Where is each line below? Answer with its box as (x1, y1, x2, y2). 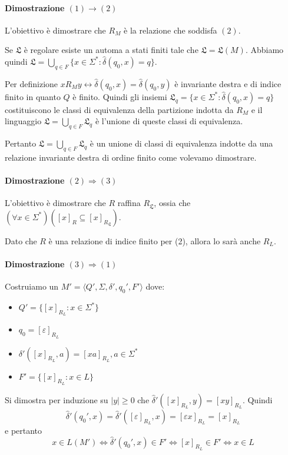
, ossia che (154, 197, 191, 209)
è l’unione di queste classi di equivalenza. (95, 115, 243, 127)
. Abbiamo (245, 44, 284, 56)
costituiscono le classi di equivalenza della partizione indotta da (5, 103, 234, 115)
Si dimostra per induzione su (5, 393, 108, 406)
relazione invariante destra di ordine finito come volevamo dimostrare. (5, 151, 257, 163)
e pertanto (5, 424, 42, 436)
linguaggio (5, 115, 42, 127)
